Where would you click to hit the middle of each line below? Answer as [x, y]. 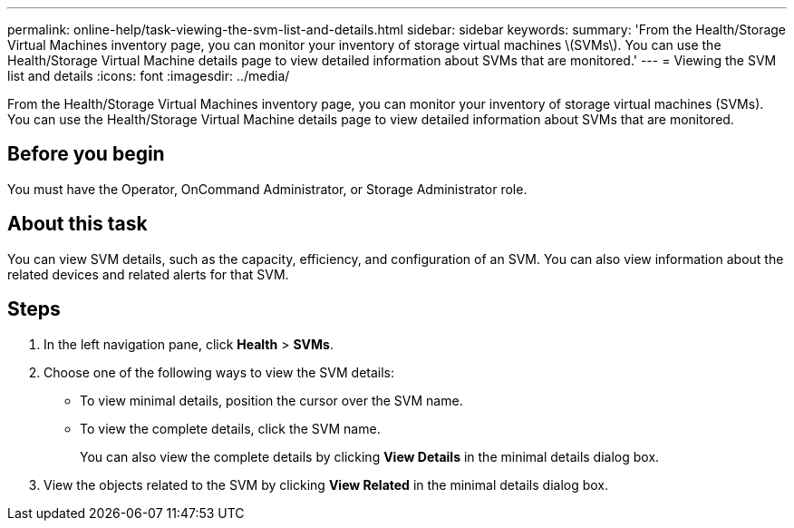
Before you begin [86, 154]
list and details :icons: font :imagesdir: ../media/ [149, 76]
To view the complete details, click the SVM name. [230, 428]
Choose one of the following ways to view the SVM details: [219, 372]
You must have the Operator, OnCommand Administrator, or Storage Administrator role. [267, 189]
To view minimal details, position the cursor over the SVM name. [271, 400]
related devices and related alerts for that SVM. [148, 274]
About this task [77, 224]
